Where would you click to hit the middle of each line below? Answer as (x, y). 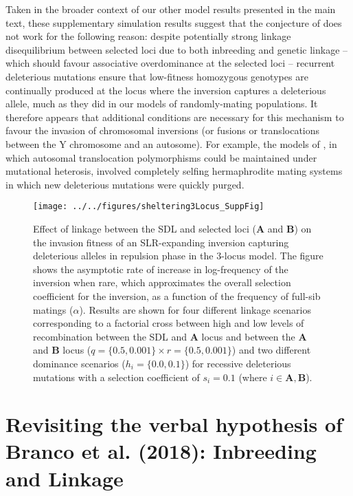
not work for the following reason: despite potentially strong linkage (148, 36)
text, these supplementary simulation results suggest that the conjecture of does (174, 22)
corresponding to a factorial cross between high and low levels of (169, 323)
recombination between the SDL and (110, 336)
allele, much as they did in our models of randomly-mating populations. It (162, 104)
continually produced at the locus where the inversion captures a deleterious (166, 90)
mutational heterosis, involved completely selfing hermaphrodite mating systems (174, 171)
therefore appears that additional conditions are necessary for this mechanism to (175, 117)
